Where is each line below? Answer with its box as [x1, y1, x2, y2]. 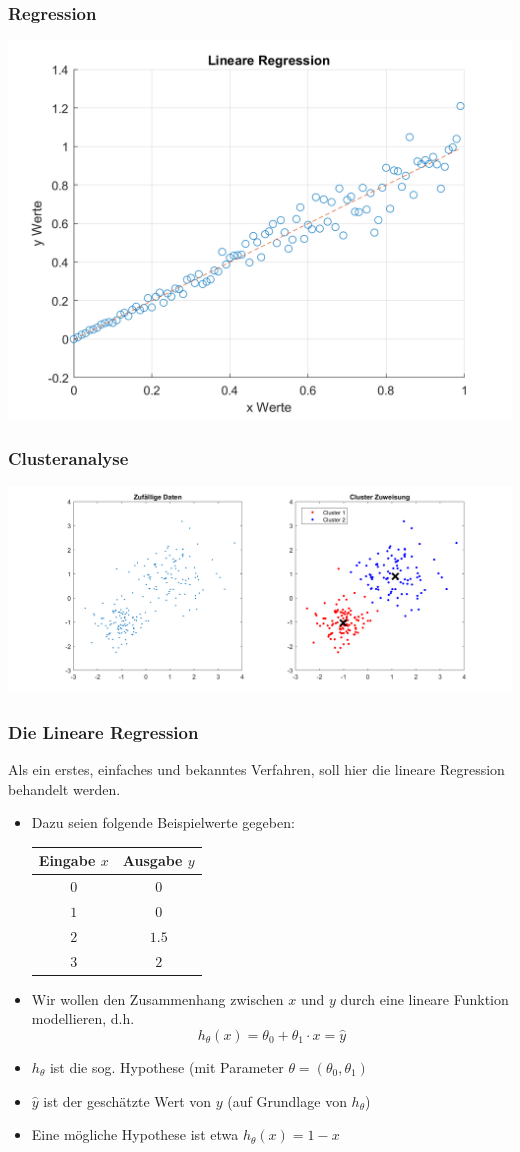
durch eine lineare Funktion [340, 988, 509, 1009]
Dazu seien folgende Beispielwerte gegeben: [31, 812, 295, 833]
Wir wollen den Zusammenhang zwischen [31, 988, 284, 1009]
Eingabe [38, 850, 96, 871]
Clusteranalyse [8, 445, 129, 470]
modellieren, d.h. [31, 1008, 135, 1029]
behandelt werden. [8, 778, 121, 799]
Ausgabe [122, 850, 183, 871]
